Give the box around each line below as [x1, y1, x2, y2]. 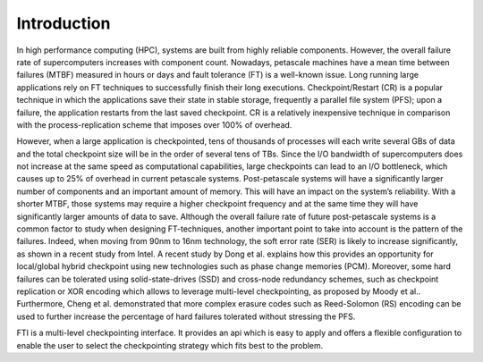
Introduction [16, 13, 111, 33]
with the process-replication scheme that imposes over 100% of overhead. [16, 119, 292, 130]
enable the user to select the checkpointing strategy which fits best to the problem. [16, 340, 324, 350]
